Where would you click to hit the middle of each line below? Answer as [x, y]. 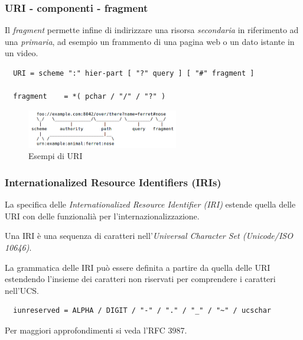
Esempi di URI [56, 156]
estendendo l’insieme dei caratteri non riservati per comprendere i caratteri [140, 279]
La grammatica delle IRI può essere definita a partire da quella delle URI [138, 267]
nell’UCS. [22, 290]
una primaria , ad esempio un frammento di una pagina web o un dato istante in [150, 41]
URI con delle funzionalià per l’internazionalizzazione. [102, 216]
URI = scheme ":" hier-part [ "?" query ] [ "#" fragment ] [134, 73]
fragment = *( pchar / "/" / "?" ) [89, 97]
